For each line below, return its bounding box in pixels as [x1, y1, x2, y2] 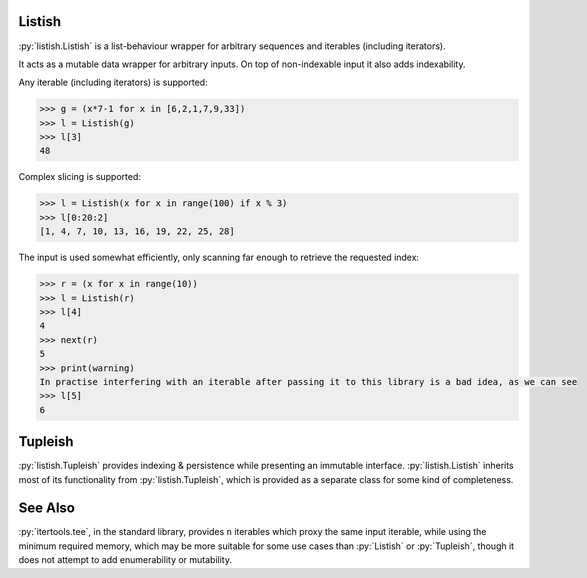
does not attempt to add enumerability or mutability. [18, 554, 232, 566]
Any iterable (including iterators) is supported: [18, 76, 209, 89]
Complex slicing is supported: [18, 171, 142, 183]
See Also [18, 500, 75, 517]
